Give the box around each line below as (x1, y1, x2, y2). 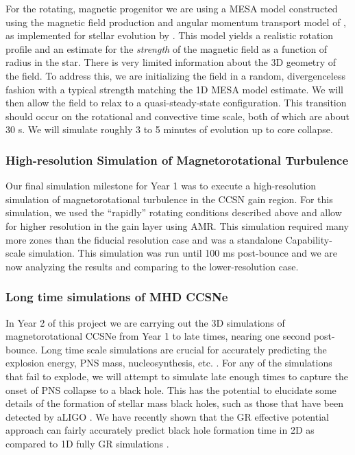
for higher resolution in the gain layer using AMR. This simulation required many (5, 218, 349, 233)
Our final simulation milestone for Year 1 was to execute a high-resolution (5, 178, 317, 193)
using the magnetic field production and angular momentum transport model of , (5, 14, 346, 29)
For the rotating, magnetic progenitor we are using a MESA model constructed (5, 1, 338, 15)
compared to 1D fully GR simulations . (5, 436, 169, 450)
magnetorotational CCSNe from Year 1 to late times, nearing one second (5, 329, 311, 343)
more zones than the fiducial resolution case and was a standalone (5, 232, 282, 246)
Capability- (285, 232, 332, 246)
